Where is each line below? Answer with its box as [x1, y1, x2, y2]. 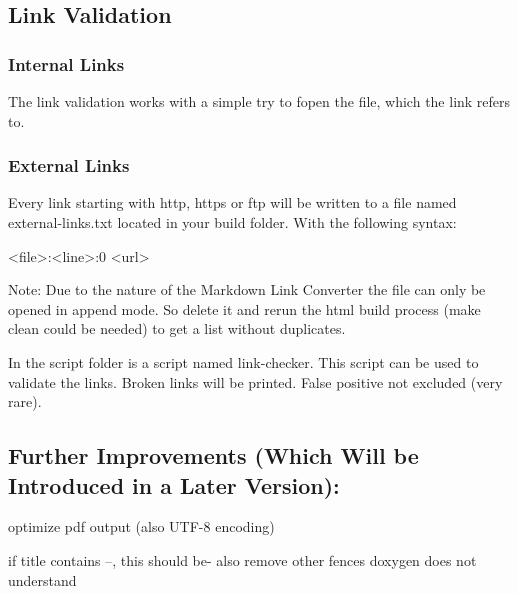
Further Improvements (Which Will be [8, 440, 419, 471]
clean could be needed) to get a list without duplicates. [8, 318, 346, 339]
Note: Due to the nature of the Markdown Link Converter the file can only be [8, 279, 486, 300]
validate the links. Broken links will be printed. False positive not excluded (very [8, 371, 503, 392]
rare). [8, 391, 42, 412]
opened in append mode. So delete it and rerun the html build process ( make [8, 298, 481, 319]
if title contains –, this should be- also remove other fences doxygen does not [8, 549, 477, 570]
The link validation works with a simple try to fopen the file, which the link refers [8, 91, 511, 111]
